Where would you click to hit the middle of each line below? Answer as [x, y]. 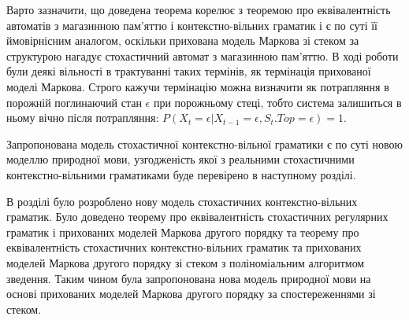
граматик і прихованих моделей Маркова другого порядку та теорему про [183, 232]
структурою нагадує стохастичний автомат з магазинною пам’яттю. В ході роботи [203, 55]
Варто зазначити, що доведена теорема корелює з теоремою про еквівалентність [199, 9]
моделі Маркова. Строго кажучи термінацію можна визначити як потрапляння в [198, 86]
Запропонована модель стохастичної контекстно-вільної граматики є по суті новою [204, 143]
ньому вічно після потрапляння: [83, 118]
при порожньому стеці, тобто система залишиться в [277, 102]
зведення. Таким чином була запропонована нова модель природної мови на [189, 278]
